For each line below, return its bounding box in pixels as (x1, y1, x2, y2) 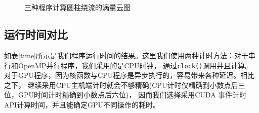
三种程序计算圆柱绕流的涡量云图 (24, 2, 131, 13)
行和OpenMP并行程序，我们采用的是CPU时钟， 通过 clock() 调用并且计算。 (4, 60, 252, 70)
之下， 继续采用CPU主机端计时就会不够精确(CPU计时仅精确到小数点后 (4, 79, 238, 90)
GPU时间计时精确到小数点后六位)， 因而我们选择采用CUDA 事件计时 (18, 89, 247, 100)
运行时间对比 (4, 27, 68, 42)
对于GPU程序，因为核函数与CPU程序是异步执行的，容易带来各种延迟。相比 (4, 70, 255, 80)
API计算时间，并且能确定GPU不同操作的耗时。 (4, 99, 160, 110)
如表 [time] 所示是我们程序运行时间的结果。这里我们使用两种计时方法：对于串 (4, 50, 255, 60)
